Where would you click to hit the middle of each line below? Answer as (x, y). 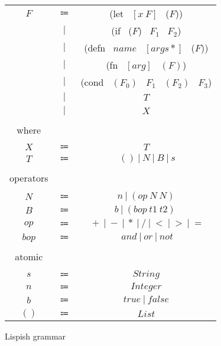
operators (29, 178)
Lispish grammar (35, 336)
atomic (29, 256)
